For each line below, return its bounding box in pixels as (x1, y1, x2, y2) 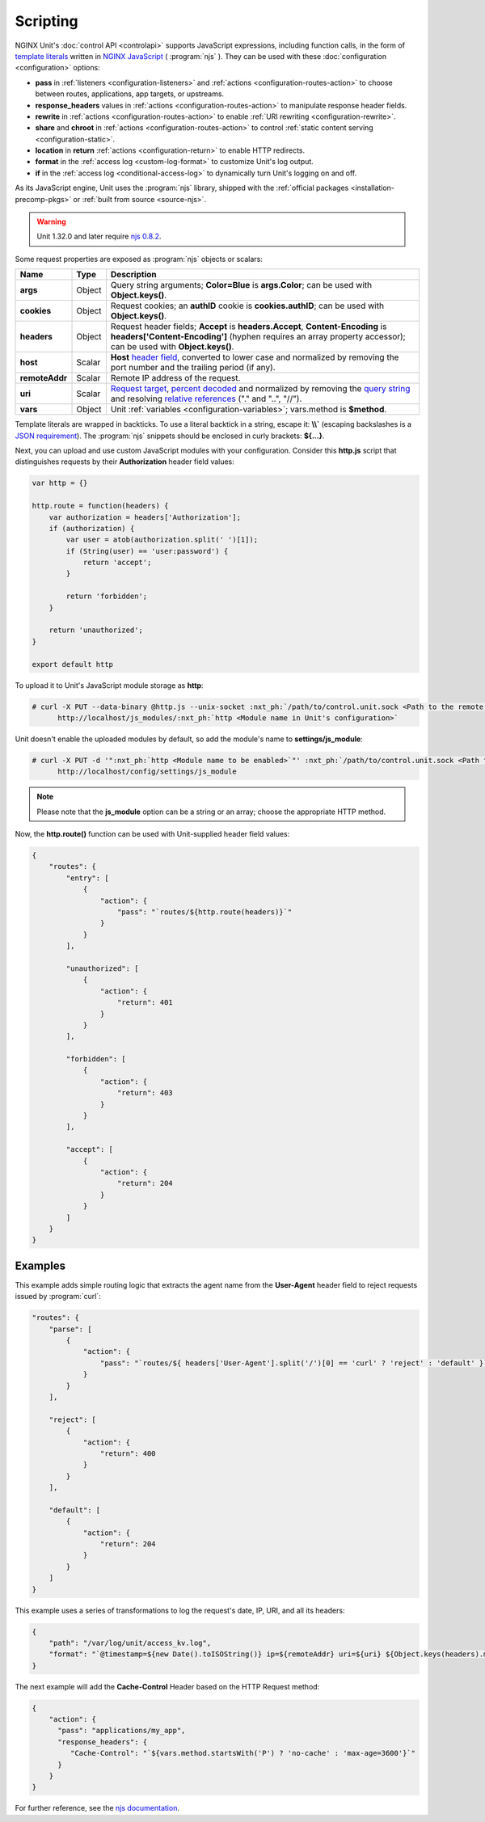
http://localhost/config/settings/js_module (57, 767, 238, 776)
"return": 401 (117, 998, 173, 1007)
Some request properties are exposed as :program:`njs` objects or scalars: (15, 254, 263, 264)
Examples (15, 1259, 66, 1272)
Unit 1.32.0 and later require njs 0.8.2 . (36, 231, 162, 242)
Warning (36, 217, 66, 226)
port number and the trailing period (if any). (110, 362, 276, 373)
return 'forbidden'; (65, 592, 148, 601)
